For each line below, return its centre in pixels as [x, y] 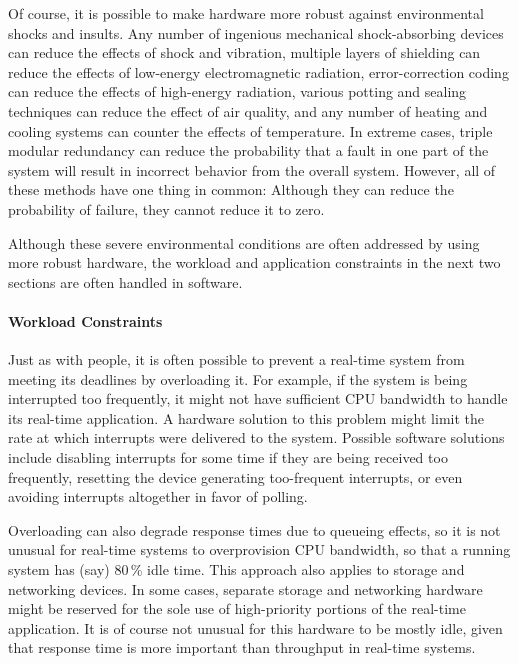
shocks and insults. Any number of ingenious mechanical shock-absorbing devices [256, 32]
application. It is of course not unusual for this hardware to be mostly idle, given [255, 627]
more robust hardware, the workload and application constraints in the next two [254, 262]
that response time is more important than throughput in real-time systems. [242, 647]
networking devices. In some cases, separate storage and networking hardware [245, 588]
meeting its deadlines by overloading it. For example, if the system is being [238, 378]
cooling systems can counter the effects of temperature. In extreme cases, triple [250, 130]
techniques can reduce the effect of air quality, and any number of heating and [248, 110]
